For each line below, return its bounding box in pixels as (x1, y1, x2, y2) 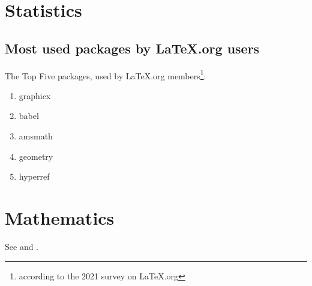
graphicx (19, 89, 51, 102)
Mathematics (5, 205, 115, 230)
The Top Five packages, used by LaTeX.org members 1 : (5, 67, 206, 82)
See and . (5, 240, 38, 252)
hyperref (19, 170, 50, 183)
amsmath (19, 130, 53, 142)
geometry (19, 150, 53, 162)
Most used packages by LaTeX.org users (5, 38, 260, 57)
